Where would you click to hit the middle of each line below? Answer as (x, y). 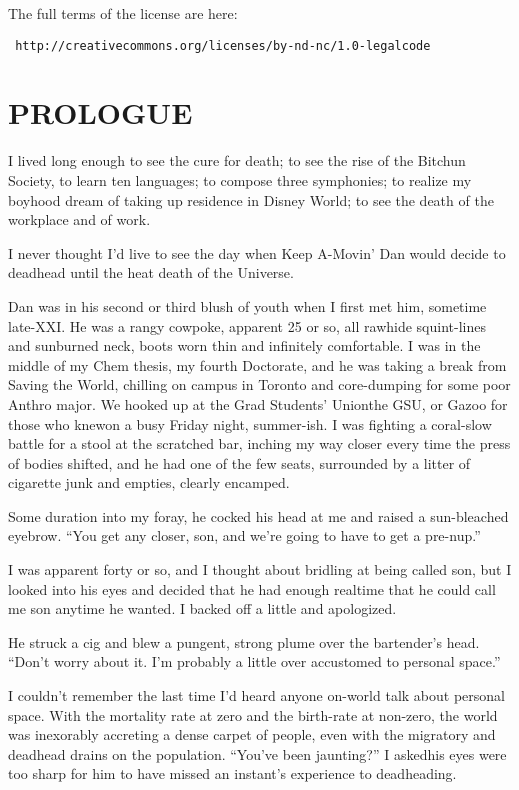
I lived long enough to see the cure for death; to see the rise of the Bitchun (237, 160)
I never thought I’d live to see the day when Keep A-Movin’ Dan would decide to (257, 252)
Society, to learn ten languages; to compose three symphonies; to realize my (240, 179)
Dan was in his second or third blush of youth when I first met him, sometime (247, 305)
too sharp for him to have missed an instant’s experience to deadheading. (232, 773)
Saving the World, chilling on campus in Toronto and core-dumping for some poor (259, 384)
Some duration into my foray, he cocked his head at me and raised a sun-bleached (258, 515)
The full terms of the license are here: (123, 13)
